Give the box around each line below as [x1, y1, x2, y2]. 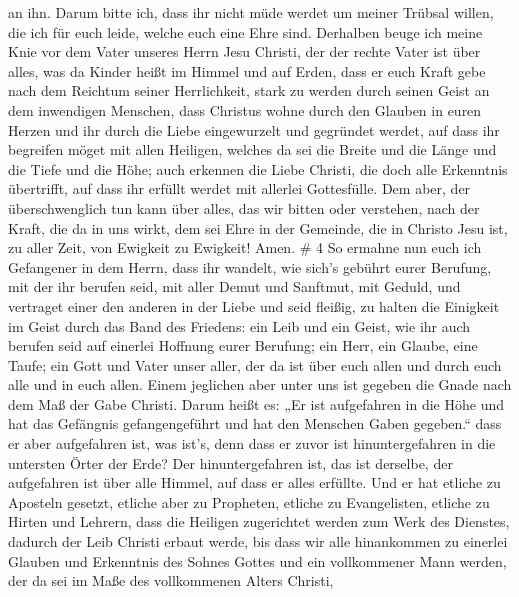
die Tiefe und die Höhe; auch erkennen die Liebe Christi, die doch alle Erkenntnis [8, 158, 508, 179]
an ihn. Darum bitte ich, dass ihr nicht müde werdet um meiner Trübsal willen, [8, 2, 494, 22]
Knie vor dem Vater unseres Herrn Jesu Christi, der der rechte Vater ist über [8, 41, 481, 62]
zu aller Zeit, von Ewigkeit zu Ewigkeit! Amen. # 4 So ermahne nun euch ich [8, 237, 482, 258]
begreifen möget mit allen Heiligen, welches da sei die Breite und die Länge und [8, 139, 497, 160]
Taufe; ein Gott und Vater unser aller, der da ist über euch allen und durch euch [8, 354, 502, 375]
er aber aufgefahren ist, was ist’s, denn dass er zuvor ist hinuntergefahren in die [8, 433, 496, 454]
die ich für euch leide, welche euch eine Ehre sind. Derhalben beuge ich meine [8, 21, 483, 42]
